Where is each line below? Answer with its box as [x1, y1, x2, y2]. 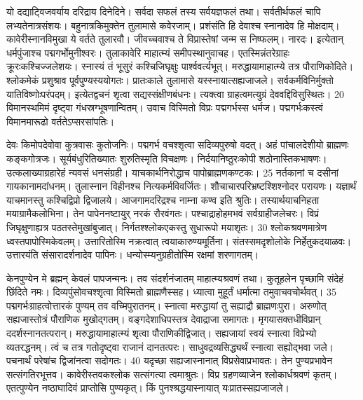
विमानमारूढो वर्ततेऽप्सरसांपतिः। [6, 113, 115, 128]
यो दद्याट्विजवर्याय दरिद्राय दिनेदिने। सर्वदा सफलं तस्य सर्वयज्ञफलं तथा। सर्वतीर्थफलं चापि [6, 4, 321, 18]
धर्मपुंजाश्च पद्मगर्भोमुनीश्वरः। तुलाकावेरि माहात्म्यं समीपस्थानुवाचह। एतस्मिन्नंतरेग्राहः [6, 45, 290, 60]
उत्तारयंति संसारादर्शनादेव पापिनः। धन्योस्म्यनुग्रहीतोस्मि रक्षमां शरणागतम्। [6, 247, 259, 262]
